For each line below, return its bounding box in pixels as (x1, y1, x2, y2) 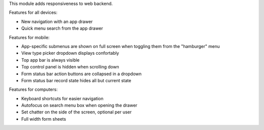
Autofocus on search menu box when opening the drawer (21, 103, 138, 108)
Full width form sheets (21, 116, 66, 122)
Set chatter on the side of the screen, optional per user (21, 109, 132, 115)
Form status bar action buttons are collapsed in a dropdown (21, 71, 142, 77)
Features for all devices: (9, 10, 58, 16)
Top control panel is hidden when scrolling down (21, 64, 119, 70)
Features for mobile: (9, 34, 50, 40)
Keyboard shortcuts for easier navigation (21, 95, 104, 101)
